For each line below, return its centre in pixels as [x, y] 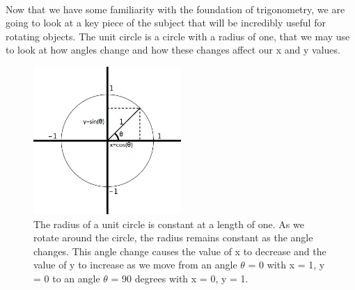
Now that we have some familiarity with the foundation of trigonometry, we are [175, 9]
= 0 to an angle [67, 278]
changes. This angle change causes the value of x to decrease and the [180, 251]
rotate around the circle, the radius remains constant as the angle [173, 237]
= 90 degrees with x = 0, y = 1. [180, 278]
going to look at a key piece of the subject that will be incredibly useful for [166, 23]
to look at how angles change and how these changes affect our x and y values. [173, 50]
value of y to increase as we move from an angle [135, 265]
